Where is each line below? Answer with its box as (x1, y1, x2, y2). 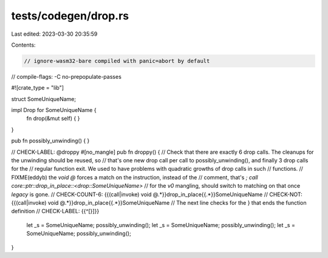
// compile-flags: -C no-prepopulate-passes (11, 73, 121, 80)
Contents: (11, 41, 36, 48)
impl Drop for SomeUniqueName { (11, 107, 97, 114)
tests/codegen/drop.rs (11, 9, 129, 22)
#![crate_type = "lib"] (11, 84, 64, 91)
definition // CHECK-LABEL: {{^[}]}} (11, 208, 100, 215)
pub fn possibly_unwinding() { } (11, 137, 90, 145)
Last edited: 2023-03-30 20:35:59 (11, 30, 98, 38)
